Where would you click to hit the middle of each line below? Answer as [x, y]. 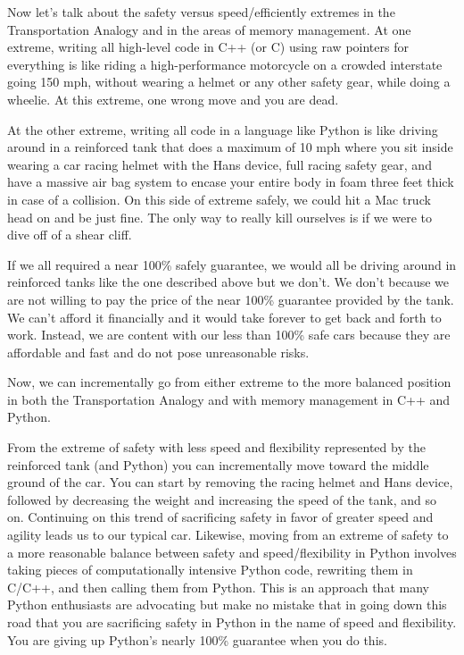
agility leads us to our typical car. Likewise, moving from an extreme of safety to [228, 535]
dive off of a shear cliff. [70, 235]
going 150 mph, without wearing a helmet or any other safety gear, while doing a [229, 82]
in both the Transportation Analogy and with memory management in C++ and [229, 399]
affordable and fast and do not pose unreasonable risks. [158, 352]
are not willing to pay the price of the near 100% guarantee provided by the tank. [231, 299]
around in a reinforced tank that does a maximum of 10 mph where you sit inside [230, 147]
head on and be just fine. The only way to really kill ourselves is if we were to [220, 217]
